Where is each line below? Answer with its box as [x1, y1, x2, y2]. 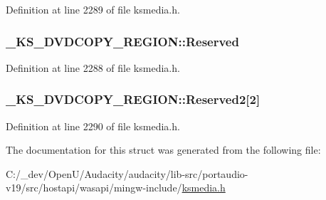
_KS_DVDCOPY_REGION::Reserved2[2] [6, 90, 261, 108]
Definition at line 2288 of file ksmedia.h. [6, 60, 180, 75]
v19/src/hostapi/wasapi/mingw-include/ [6, 180, 182, 195]
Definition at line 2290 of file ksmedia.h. [6, 118, 180, 133]
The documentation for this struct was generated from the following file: [6, 142, 321, 157]
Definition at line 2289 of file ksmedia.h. [6, 2, 180, 16]
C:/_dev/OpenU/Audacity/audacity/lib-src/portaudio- [6, 166, 248, 181]
